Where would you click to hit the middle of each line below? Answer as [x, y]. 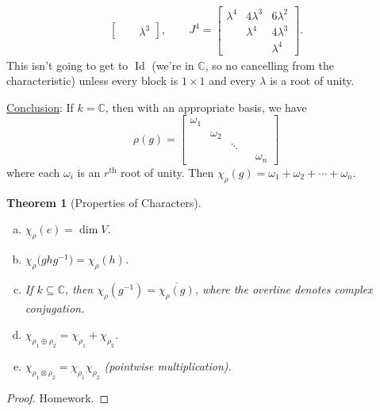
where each [33, 172]
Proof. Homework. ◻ [58, 397]
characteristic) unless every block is [92, 81]
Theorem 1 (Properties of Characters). [104, 202]
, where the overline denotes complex [284, 288]
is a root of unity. [312, 81]
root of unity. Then [167, 172]
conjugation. [55, 307]
